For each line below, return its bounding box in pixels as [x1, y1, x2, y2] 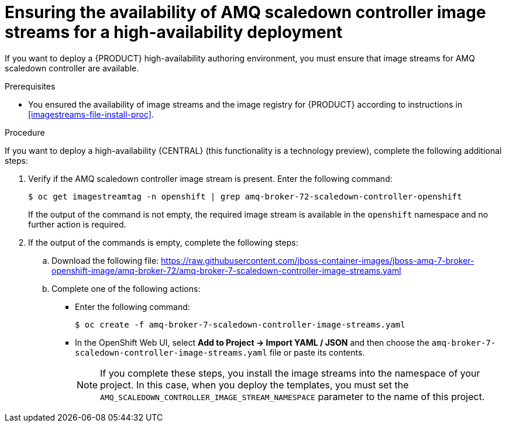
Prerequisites [5, 81, 56, 91]
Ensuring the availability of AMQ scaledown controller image [5, 2, 486, 22]
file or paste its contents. [269, 347, 365, 357]
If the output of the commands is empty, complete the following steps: [28, 237, 298, 247]
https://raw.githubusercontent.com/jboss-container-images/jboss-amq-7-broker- [161, 255, 474, 266]
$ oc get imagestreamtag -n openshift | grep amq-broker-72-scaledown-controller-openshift [28, 191, 462, 201]
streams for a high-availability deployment [5, 22, 343, 42]
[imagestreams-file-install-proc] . [28, 109, 154, 119]
